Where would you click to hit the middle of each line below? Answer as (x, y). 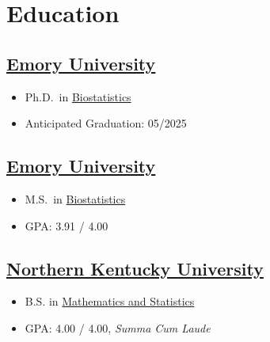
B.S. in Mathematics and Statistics (110, 301)
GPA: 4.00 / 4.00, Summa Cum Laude (118, 327)
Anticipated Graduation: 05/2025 (106, 123)
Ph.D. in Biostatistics (78, 96)
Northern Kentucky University (135, 268)
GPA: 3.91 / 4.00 (67, 225)
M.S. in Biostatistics (75, 198)
